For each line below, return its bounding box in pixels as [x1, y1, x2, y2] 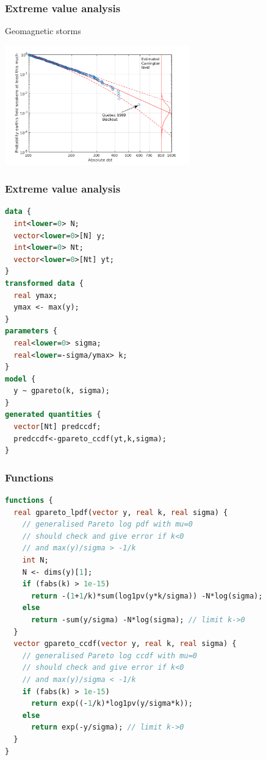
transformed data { [5, 279, 84, 288]
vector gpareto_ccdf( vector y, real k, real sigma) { [13, 639, 237, 648]
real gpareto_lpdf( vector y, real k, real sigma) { [13, 508, 228, 517]
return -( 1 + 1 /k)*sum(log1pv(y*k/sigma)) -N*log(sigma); [31, 591, 263, 600]
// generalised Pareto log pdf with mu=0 [22, 520, 193, 529]
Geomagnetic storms [5, 24, 81, 37]
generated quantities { [5, 410, 101, 419]
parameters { [5, 327, 57, 336]
